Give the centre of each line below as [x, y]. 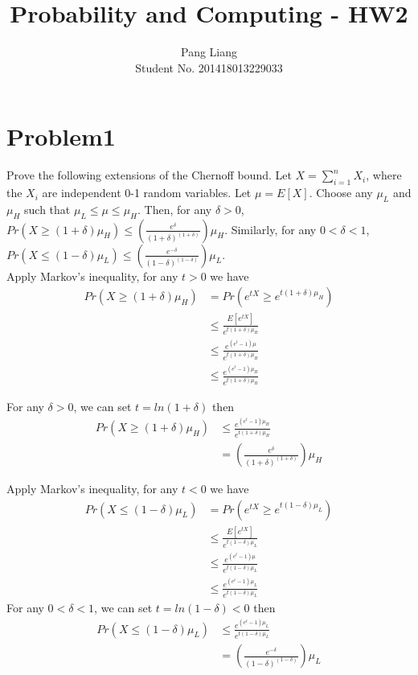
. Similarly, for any [270, 229]
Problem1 [61, 136]
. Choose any [341, 193]
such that [47, 209]
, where [384, 175]
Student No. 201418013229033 [209, 67]
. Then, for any [175, 209]
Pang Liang [209, 52]
